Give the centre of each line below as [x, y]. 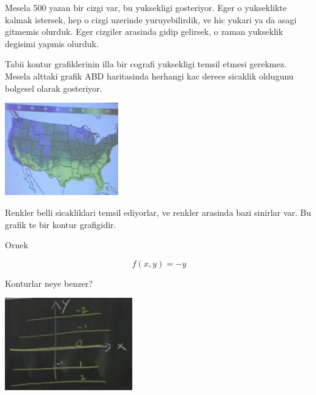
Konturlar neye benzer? [49, 283]
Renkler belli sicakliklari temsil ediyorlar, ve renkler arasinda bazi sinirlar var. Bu [158, 212]
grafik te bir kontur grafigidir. [61, 224]
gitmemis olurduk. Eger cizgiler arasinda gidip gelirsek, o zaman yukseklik [144, 31]
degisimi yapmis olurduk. [52, 43]
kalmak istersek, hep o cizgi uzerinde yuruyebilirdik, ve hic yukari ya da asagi [151, 19]
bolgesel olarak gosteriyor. [54, 88]
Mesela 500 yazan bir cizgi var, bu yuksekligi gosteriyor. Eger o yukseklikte [146, 7]
